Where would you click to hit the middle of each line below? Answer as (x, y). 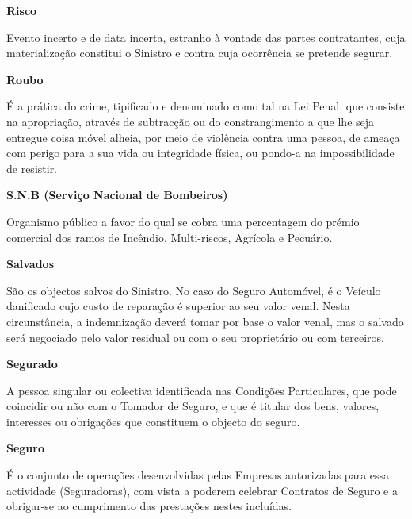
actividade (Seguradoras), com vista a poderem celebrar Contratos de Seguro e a (202, 490)
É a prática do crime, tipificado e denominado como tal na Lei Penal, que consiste (206, 106)
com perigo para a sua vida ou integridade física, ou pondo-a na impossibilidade (200, 153)
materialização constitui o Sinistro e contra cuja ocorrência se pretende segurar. (200, 53)
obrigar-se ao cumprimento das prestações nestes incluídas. (149, 506)
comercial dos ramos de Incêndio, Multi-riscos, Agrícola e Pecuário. (170, 237)
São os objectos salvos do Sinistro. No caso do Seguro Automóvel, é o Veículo (194, 290)
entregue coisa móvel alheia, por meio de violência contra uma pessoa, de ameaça (203, 137)
